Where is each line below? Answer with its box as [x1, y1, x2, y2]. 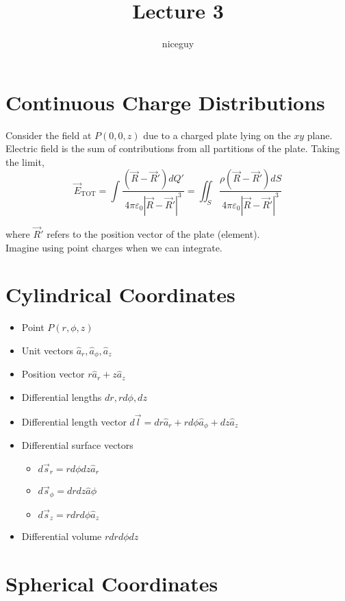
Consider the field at [5, 127, 92, 142]
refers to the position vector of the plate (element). [47, 227, 260, 241]
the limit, [5, 154, 44, 169]
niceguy [162, 36, 194, 51]
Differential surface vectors [21, 438, 133, 452]
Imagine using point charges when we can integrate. [5, 240, 222, 254]
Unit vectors [21, 343, 73, 357]
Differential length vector [21, 414, 127, 428]
